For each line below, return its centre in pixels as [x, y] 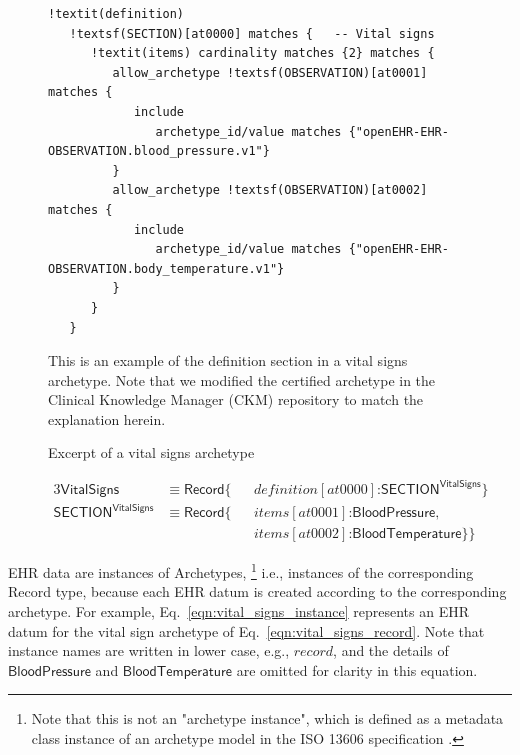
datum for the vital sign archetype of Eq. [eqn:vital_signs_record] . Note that [246, 630]
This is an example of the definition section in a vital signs [228, 360]
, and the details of [391, 650]
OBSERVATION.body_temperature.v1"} [166, 268]
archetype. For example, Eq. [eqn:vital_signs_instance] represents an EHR [239, 611]
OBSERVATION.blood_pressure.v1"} [159, 151]
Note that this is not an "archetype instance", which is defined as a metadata [267, 718]
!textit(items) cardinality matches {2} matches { [262, 53]
